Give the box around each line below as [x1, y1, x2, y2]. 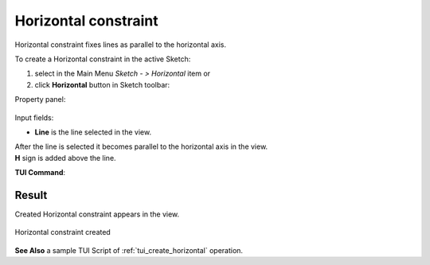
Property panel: [14, 95, 66, 104]
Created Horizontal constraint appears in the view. [14, 209, 180, 219]
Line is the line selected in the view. [34, 127, 151, 137]
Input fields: [14, 112, 54, 123]
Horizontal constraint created [14, 228, 111, 237]
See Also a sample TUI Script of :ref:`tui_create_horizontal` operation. [14, 245, 243, 255]
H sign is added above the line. [14, 153, 116, 162]
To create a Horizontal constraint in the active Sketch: [14, 54, 191, 64]
